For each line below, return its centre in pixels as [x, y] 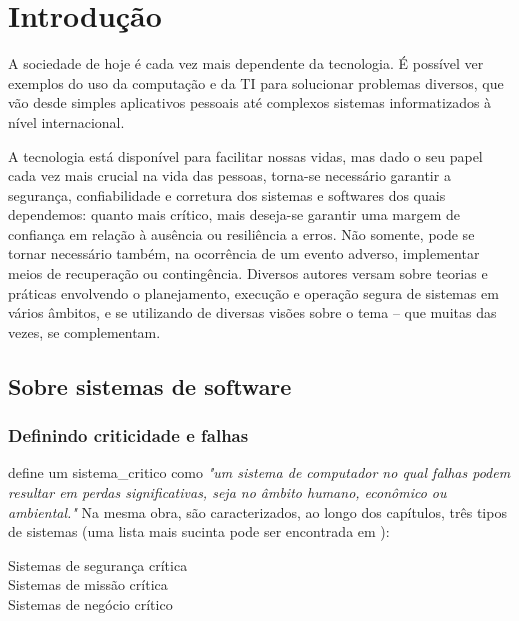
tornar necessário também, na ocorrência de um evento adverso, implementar [244, 253]
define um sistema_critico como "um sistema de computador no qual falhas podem [259, 472]
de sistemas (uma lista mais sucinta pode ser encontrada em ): [199, 531]
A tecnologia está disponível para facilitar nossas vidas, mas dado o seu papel [245, 155]
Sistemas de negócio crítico [90, 604]
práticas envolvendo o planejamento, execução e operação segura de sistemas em [253, 292]
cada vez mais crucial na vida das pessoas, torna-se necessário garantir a [229, 175]
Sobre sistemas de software [150, 385]
